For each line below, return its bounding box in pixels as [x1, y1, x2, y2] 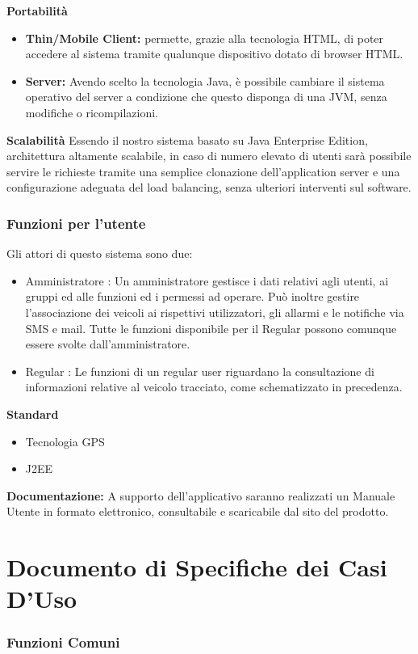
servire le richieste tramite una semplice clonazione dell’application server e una [6, 162, 400, 179]
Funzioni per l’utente [6, 213, 146, 233]
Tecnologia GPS [25, 432, 105, 449]
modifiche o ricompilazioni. [25, 103, 158, 120]
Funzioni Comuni [6, 632, 120, 652]
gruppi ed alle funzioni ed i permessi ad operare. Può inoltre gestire [25, 288, 360, 305]
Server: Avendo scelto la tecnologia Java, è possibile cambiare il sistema [25, 72, 385, 89]
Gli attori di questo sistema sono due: [6, 245, 193, 262]
